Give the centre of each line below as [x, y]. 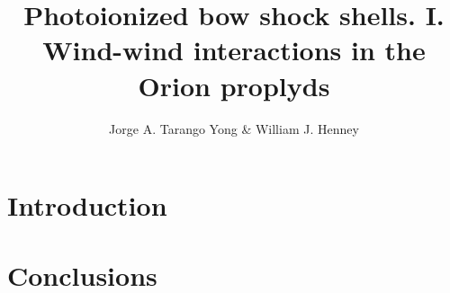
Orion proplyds [234, 85]
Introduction [87, 205]
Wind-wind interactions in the [234, 50]
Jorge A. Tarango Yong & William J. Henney [234, 128]
